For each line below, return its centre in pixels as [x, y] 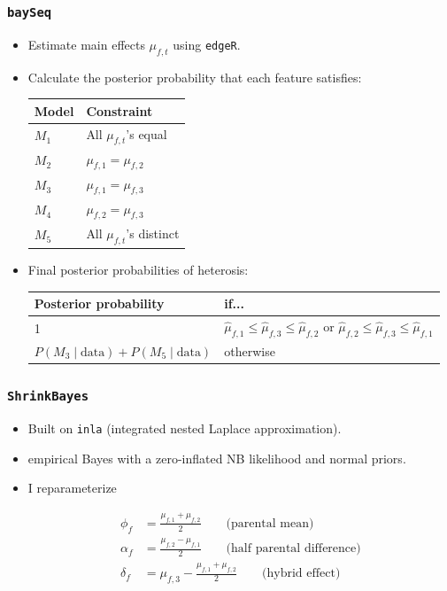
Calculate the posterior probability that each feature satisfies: [195, 77]
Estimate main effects [86, 44]
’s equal [146, 133]
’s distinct [153, 233]
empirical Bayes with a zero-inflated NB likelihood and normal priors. [217, 458]
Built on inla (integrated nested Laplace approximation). [185, 428]
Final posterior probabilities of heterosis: [138, 269]
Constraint [119, 110]
